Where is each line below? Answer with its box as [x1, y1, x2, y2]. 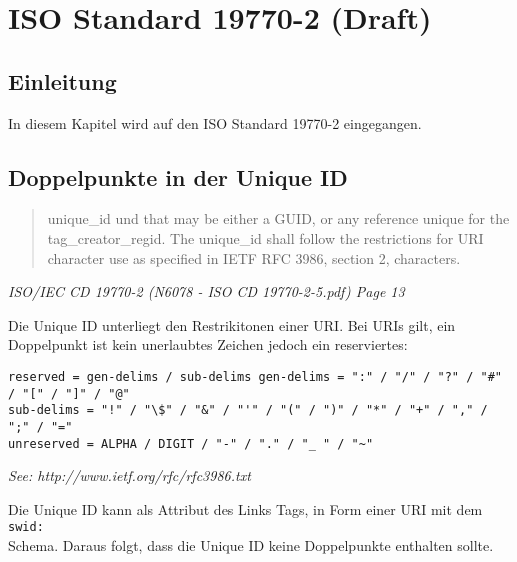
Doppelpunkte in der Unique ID [8, 161, 348, 192]
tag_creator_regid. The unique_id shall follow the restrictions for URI [47, 227, 484, 248]
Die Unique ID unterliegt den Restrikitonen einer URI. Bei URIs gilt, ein [8, 314, 456, 335]
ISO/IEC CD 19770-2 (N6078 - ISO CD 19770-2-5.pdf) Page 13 [8, 281, 405, 302]
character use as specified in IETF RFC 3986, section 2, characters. [47, 247, 461, 268]
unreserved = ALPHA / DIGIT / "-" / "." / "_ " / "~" [8, 436, 374, 451]
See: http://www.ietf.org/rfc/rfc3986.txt [8, 465, 251, 486]
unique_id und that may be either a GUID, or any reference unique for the [47, 208, 510, 229]
